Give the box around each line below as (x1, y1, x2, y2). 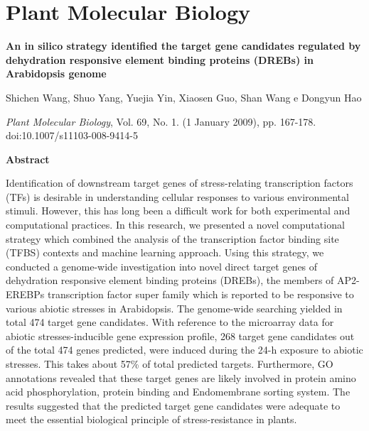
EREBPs (6, 287, 45, 302)
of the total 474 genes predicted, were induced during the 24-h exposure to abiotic (6, 342, 363, 357)
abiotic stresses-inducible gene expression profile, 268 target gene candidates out (6, 328, 355, 343)
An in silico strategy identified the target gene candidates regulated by (6, 38, 361, 53)
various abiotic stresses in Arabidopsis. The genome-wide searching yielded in (6, 300, 343, 315)
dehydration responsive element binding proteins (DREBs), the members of (6, 273, 334, 288)
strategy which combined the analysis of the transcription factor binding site (6, 231, 339, 246)
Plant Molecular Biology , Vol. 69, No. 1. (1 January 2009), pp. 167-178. (6, 114, 316, 129)
